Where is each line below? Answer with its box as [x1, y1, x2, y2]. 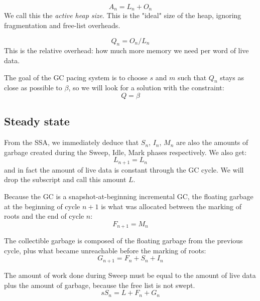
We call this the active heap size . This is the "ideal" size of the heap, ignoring [4, 10, 241, 21]
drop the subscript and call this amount [4, 174, 126, 185]
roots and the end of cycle [4, 211, 84, 221]
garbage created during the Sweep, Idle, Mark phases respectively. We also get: [4, 146, 247, 157]
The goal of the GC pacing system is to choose [4, 72, 148, 82]
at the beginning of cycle [4, 201, 80, 211]
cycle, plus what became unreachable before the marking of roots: [4, 245, 206, 255]
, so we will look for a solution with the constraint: [68, 82, 224, 93]
